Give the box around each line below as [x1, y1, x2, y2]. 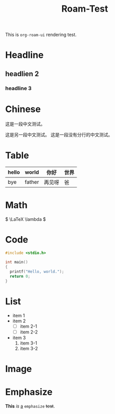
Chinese [5, 103, 41, 115]
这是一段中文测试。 [5, 121, 45, 127]
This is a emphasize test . [5, 403, 55, 409]
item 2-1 [20, 323, 37, 329]
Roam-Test [61, 3, 108, 15]
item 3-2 [20, 345, 38, 351]
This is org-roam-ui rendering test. [5, 31, 77, 38]
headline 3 [5, 85, 32, 92]
